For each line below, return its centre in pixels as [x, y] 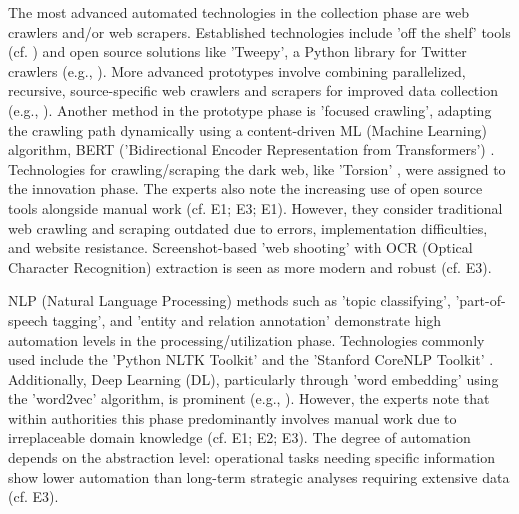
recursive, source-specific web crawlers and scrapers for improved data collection [253, 90]
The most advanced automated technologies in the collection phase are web [239, 12]
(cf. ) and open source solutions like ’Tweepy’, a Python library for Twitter [237, 51]
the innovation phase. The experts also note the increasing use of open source [245, 188]
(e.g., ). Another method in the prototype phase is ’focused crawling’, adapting [250, 109]
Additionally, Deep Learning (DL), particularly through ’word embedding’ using [253, 378]
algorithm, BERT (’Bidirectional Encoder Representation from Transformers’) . [251, 149]
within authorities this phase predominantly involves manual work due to [232, 417]
